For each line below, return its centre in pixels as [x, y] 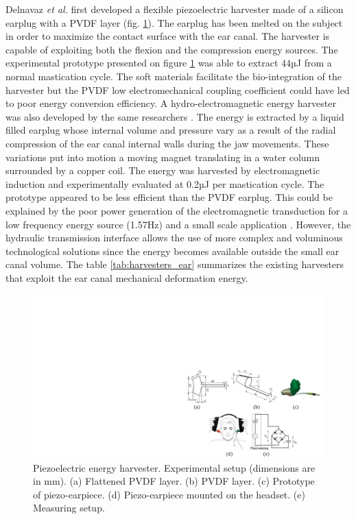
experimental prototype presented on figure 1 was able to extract [142, 63]
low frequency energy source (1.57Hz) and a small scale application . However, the [178, 224]
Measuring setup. [69, 508]
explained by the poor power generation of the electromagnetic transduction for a [177, 210]
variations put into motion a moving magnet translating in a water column [163, 157]
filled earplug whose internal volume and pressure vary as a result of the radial [171, 130]
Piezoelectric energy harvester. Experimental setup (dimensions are [174, 467]
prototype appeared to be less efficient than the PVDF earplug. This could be [169, 197]
